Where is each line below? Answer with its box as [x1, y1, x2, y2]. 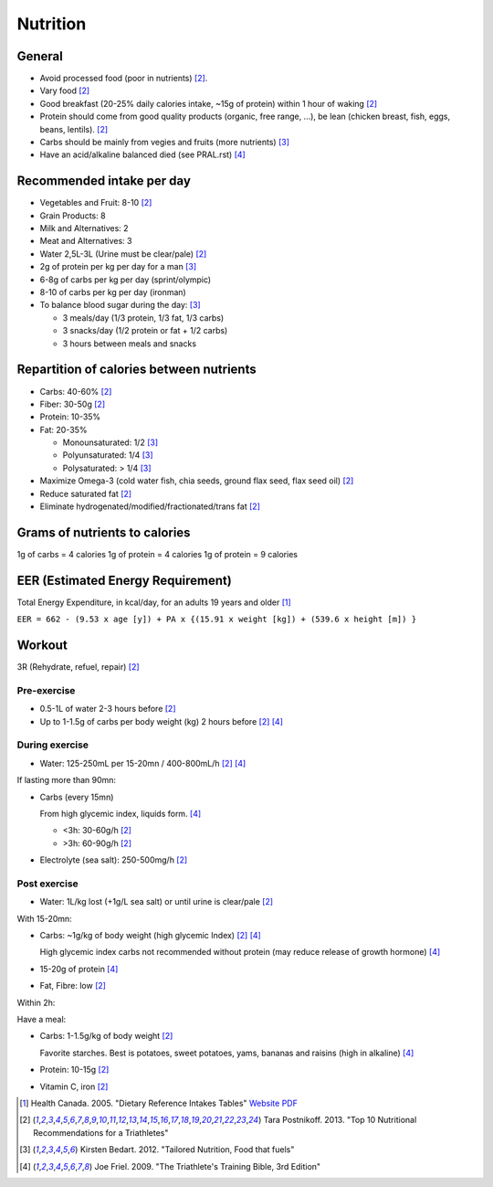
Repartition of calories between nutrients [16, 362, 257, 377]
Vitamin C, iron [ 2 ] [39, 1081, 109, 1092]
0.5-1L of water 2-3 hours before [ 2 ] [39, 704, 177, 715]
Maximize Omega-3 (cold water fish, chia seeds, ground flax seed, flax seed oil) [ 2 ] [39, 475, 354, 486]
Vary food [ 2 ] [39, 85, 90, 96]
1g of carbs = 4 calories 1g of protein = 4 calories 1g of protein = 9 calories [16, 548, 299, 559]
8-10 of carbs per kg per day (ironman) [39, 287, 186, 298]
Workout [16, 638, 68, 653]
